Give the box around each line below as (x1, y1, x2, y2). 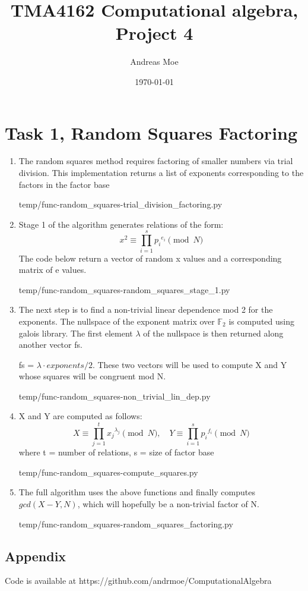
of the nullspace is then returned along (143, 326, 284, 339)
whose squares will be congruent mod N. (18, 370, 166, 382)
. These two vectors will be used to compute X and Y (92, 358, 287, 370)
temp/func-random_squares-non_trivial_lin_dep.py (18, 389, 211, 402)
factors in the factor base (18, 178, 110, 190)
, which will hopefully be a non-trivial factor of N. (77, 497, 259, 510)
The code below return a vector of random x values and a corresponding (18, 252, 282, 264)
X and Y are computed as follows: (18, 410, 142, 422)
